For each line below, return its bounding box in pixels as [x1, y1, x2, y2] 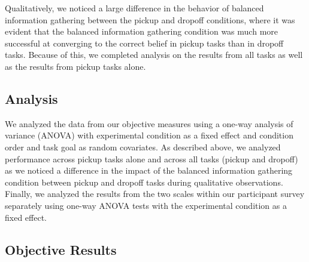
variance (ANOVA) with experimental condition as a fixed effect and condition [5, 129, 293, 141]
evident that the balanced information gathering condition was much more [5, 25, 278, 38]
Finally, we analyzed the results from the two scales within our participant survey [5, 187, 305, 200]
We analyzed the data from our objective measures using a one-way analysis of [5, 117, 293, 130]
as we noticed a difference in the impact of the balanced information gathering [5, 164, 293, 177]
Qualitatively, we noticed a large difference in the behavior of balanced [5, 2, 264, 14]
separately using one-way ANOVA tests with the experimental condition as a [5, 199, 287, 211]
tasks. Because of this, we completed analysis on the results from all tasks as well [5, 48, 303, 61]
